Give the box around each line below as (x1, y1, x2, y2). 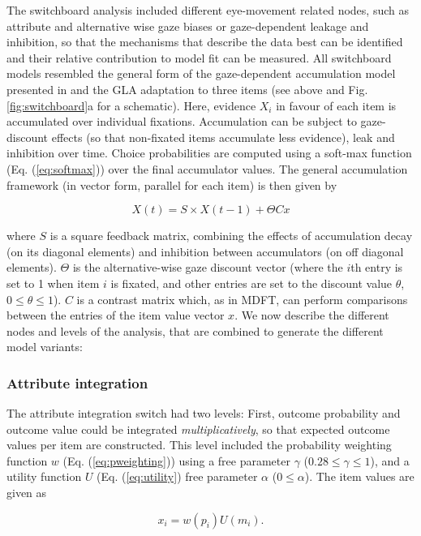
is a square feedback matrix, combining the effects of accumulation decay (49, 227, 413, 244)
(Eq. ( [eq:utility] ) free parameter (97, 468, 258, 485)
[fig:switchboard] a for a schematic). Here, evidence (6, 96, 256, 114)
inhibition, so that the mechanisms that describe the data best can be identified (6, 33, 403, 50)
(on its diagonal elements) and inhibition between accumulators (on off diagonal (6, 242, 404, 259)
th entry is (350, 259, 403, 276)
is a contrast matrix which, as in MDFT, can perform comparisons (76, 290, 408, 307)
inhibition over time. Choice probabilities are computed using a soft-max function (6, 144, 412, 161)
